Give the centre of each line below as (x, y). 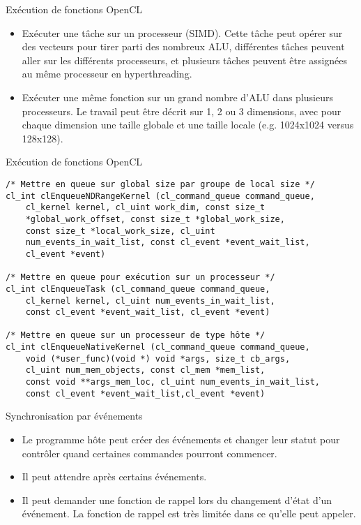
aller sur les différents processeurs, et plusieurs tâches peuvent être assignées (185, 60)
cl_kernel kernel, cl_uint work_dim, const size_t (145, 208)
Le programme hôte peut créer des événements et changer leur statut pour (181, 439)
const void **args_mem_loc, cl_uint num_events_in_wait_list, (173, 382)
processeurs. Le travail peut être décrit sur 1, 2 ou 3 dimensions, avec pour (182, 111)
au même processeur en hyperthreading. (107, 74)
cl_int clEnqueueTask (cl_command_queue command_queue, (138, 289)
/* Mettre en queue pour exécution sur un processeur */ (140, 278)
